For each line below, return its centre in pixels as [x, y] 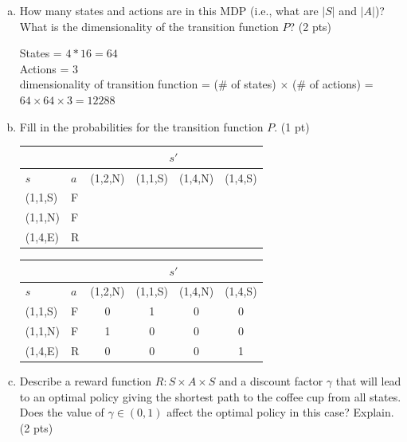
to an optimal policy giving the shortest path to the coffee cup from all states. [210, 396]
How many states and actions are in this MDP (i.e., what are [169, 10]
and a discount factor [271, 381]
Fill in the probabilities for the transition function [141, 126]
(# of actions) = [333, 84]
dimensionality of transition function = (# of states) [148, 84]
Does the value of [62, 412]
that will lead [368, 381]
